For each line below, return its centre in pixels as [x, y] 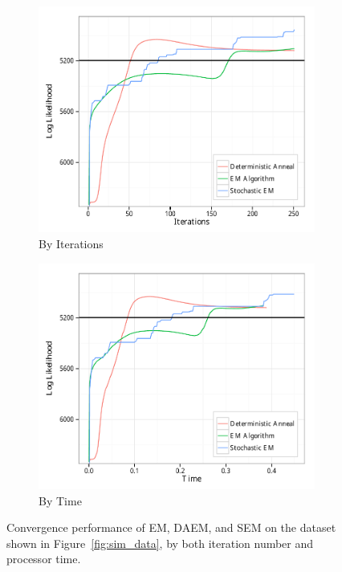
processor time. [44, 559]
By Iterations [71, 244]
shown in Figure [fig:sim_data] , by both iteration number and [160, 543]
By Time [60, 500]
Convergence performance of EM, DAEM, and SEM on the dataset [171, 527]
